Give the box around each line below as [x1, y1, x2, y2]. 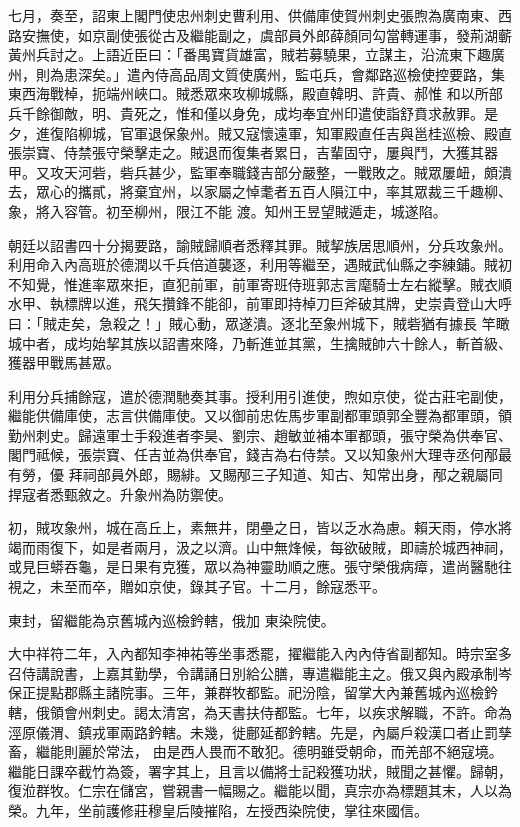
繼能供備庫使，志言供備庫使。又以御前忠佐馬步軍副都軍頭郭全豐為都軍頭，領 [8, 405, 512, 426]
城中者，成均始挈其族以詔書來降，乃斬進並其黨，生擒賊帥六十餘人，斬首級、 [8, 332, 512, 353]
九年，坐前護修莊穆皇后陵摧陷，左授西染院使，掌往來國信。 [35, 799, 428, 820]
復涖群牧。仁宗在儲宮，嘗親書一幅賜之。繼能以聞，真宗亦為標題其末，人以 [8, 780, 498, 801]
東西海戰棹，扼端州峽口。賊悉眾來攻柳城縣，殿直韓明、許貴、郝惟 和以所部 [8, 83, 503, 104]
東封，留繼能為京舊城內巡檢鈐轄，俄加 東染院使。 [8, 609, 335, 630]
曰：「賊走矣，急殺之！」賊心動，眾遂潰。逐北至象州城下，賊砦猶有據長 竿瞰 [8, 312, 510, 333]
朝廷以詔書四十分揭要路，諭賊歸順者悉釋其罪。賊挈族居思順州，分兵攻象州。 [8, 234, 512, 255]
